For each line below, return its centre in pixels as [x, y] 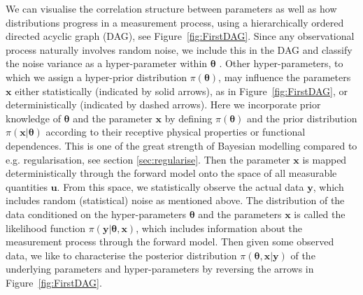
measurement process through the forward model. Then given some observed [170, 242]
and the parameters [240, 214]
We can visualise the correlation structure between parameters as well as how [171, 8]
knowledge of [33, 118]
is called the [320, 214]
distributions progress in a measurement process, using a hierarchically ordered [175, 22]
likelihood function [45, 228]
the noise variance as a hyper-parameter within [107, 63]
